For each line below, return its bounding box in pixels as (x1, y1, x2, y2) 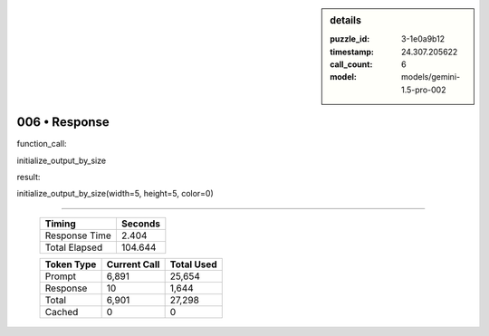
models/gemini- (401, 72, 461, 82)
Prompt (44, 270, 77, 283)
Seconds (120, 217, 160, 230)
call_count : (330, 59, 373, 70)
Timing (44, 217, 76, 230)
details (330, 14, 362, 26)
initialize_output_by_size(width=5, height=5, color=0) (16, 188, 215, 199)
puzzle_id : (330, 34, 370, 44)
